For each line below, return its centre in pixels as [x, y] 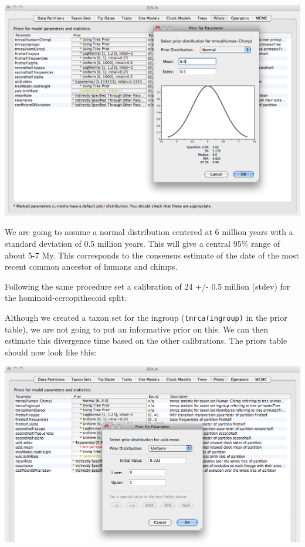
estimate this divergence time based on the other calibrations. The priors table [146, 340]
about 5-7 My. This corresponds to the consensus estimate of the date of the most [152, 255]
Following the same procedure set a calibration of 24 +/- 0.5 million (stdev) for [148, 286]
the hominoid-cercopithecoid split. [66, 298]
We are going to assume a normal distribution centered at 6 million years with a [149, 232]
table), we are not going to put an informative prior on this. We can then [137, 329]
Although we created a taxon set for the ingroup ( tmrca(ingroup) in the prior [146, 317]
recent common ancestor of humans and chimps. [91, 266]
